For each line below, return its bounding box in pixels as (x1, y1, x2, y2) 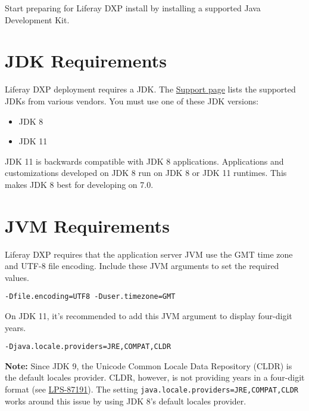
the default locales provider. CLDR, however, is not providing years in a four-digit (5, 371, 305, 384)
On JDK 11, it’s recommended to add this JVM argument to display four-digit (5, 310, 292, 322)
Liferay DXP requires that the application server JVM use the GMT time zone (5, 248, 293, 260)
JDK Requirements (5, 48, 167, 73)
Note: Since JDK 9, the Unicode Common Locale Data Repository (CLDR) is (5, 359, 292, 372)
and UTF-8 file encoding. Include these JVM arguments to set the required (5, 259, 279, 272)
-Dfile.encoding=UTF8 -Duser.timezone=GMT (5, 292, 176, 301)
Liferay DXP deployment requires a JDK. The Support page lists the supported (5, 83, 296, 95)
